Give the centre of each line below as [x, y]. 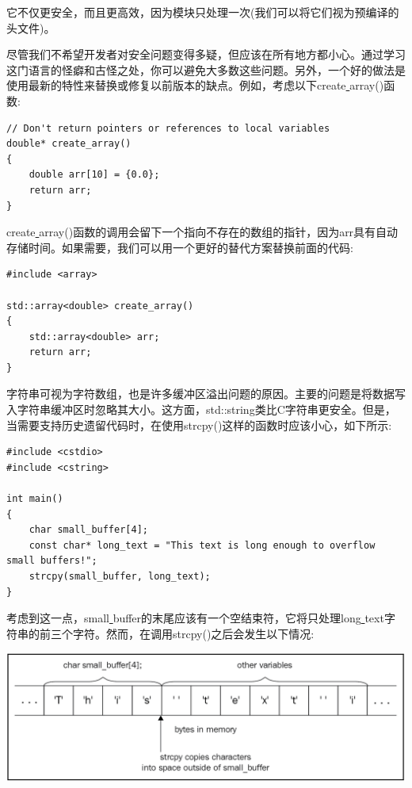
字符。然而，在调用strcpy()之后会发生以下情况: [193, 633]
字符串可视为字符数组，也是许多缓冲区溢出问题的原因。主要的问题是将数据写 [206, 394]
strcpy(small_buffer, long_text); [120, 576]
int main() [35, 499]
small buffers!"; [52, 561]
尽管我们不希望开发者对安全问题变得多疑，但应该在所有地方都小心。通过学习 [206, 54]
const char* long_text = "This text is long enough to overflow [202, 545]
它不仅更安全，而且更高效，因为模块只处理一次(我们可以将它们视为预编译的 [203, 12]
